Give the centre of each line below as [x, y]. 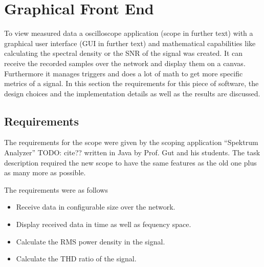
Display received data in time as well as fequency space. [104, 224]
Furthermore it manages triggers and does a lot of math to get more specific [124, 73]
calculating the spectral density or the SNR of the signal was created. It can [124, 53]
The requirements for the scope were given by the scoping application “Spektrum [131, 142]
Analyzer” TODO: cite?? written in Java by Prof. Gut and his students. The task [132, 152]
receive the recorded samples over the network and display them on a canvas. [125, 63]
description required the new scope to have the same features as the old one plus [130, 162]
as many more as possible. [45, 172]
